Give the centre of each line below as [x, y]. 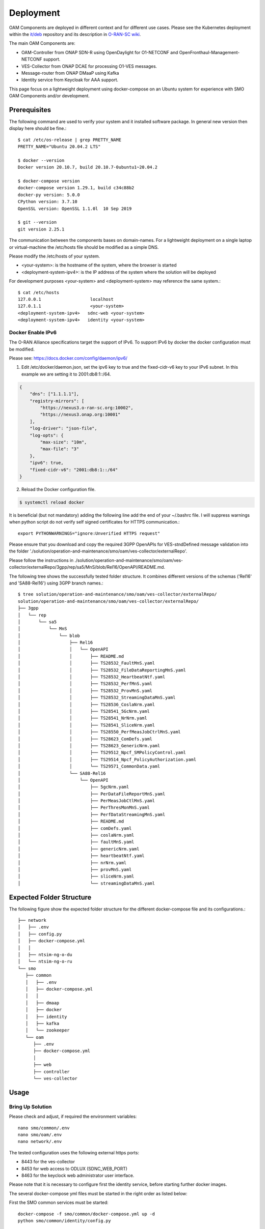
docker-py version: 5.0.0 [49, 195]
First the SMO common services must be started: [59, 1202]
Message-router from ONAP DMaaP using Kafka [70, 73]
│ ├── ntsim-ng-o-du [45, 955]
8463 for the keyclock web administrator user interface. [78, 1175]
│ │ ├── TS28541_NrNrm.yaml [82, 718]
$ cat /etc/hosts [39, 292]
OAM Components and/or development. [50, 96]
